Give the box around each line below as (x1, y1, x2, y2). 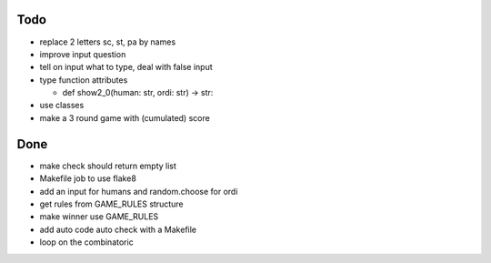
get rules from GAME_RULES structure (39, 198, 184, 209)
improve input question (39, 48, 126, 59)
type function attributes (39, 74, 128, 86)
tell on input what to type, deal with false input (39, 62, 213, 73)
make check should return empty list (39, 160, 177, 171)
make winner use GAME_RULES (39, 211, 159, 222)
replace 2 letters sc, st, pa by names (39, 36, 176, 47)
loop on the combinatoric (39, 237, 134, 248)
